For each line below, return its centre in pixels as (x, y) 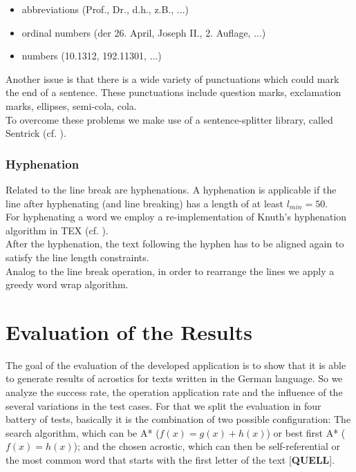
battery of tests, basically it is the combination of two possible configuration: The (178, 419)
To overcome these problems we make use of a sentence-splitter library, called (169, 119)
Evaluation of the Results (129, 331)
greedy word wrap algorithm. (67, 284)
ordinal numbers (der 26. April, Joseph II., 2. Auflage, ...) (144, 32)
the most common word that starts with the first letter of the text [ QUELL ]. (170, 460)
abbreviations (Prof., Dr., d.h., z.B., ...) (105, 9)
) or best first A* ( (306, 432)
